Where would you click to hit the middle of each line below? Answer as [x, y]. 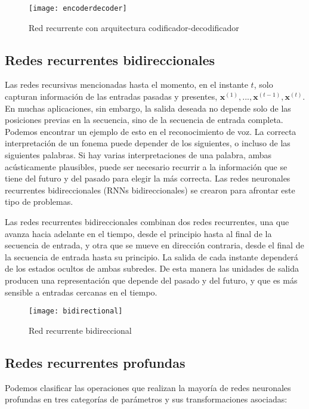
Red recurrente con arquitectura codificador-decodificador [134, 27]
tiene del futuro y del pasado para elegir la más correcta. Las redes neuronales [148, 178]
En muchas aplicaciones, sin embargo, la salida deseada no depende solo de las [148, 108]
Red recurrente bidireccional [80, 330]
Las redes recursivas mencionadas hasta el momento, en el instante [126, 84]
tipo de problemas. [39, 202]
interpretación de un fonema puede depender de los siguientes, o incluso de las [148, 143]
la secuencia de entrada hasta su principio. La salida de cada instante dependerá [152, 256]
